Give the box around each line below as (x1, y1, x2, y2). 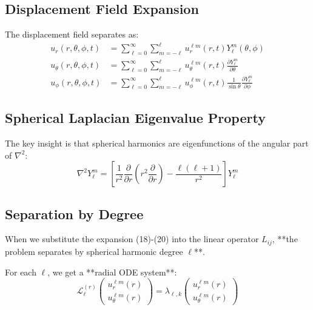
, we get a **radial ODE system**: (47, 265, 177, 278)
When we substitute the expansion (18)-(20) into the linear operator (5, 232, 259, 245)
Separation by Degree (5, 204, 144, 223)
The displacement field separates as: (5, 28, 139, 41)
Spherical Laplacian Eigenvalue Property (5, 108, 266, 127)
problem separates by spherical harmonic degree (5, 245, 183, 257)
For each (5, 265, 36, 278)
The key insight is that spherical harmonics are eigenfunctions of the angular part (5, 137, 309, 150)
